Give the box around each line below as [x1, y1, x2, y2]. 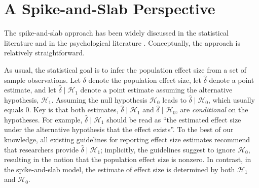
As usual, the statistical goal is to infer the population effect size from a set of [4, 64, 247, 75]
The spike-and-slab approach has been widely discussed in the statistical [4, 27, 229, 38]
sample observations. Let [4, 74, 81, 85]
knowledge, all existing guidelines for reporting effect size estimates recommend [4, 134, 250, 145]
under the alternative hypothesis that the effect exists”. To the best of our [4, 124, 234, 135]
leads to [162, 94, 187, 105]
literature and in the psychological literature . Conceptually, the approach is [4, 37, 240, 48]
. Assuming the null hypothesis [51, 94, 147, 105]
